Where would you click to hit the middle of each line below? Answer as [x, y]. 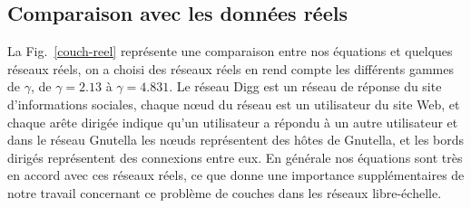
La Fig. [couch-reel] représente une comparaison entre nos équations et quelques [230, 51]
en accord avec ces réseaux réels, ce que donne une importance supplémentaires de [236, 175]
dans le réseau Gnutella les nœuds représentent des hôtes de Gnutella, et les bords [236, 140]
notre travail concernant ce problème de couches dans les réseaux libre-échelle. [225, 192]
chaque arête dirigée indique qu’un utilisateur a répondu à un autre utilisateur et [233, 122]
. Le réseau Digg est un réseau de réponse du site [305, 86]
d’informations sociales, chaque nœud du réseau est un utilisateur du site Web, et [234, 104]
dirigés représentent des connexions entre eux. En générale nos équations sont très [235, 157]
